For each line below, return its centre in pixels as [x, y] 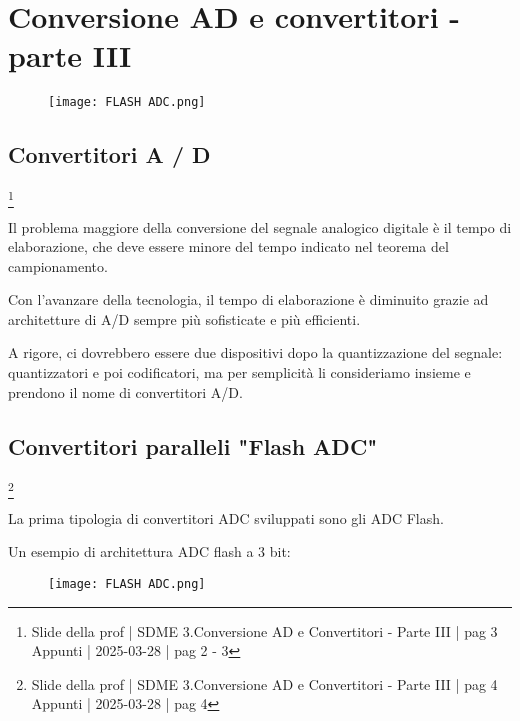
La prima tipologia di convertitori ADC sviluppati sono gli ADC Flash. [226, 517]
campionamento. [58, 265]
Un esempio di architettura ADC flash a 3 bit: [149, 551]
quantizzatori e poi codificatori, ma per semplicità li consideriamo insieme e [239, 372]
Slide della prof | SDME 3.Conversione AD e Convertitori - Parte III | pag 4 [264, 683]
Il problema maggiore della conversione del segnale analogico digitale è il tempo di [260, 226]
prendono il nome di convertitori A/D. [125, 391]
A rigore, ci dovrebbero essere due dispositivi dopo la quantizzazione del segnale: [255, 352]
